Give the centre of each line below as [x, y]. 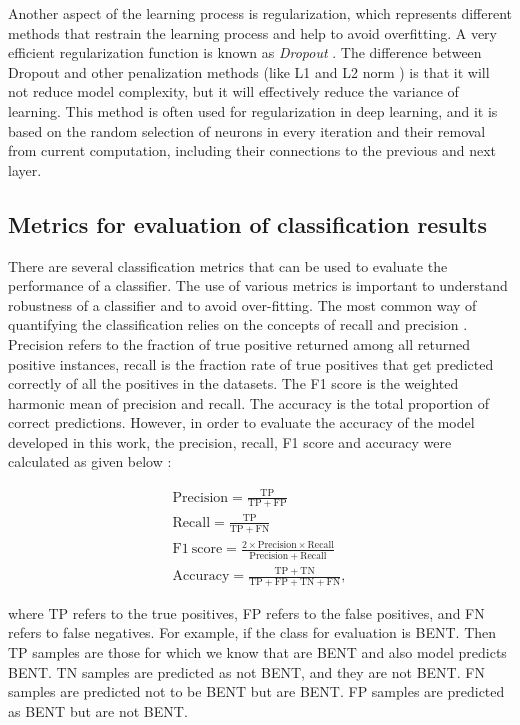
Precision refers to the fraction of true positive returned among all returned [239, 343]
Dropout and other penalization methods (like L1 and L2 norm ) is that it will [249, 71]
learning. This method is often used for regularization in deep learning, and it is [253, 110]
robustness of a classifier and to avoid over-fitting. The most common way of [242, 304]
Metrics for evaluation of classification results [248, 223]
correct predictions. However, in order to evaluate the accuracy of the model [241, 422]
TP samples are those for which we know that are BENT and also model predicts [257, 652]
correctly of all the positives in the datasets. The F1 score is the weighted [233, 383]
